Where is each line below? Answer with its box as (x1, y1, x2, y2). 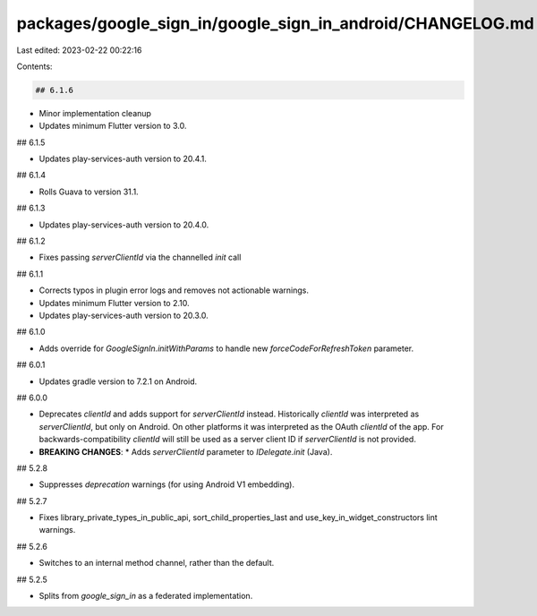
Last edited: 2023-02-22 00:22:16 (16, 45, 142, 56)
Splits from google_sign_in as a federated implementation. (38, 591, 253, 602)
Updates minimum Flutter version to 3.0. (38, 121, 187, 132)
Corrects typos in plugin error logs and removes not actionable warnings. (38, 285, 309, 295)
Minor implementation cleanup (38, 107, 152, 118)
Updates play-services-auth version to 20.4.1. (38, 153, 208, 165)
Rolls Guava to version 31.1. (38, 186, 139, 197)
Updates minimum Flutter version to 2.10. (38, 297, 190, 308)
